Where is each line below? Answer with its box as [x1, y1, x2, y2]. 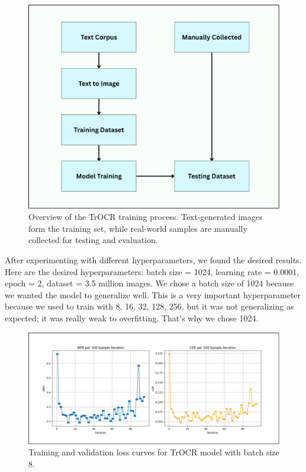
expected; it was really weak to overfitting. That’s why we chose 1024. [5, 312, 259, 324]
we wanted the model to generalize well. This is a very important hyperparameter [5, 288, 301, 301]
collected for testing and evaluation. [28, 234, 158, 246]
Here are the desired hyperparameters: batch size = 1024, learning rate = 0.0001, [5, 265, 299, 278]
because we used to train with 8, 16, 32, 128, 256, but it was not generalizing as [5, 300, 294, 312]
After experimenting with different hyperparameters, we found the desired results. [5, 254, 302, 266]
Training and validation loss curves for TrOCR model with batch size [28, 446, 279, 458]
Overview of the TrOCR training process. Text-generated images [28, 211, 263, 223]
